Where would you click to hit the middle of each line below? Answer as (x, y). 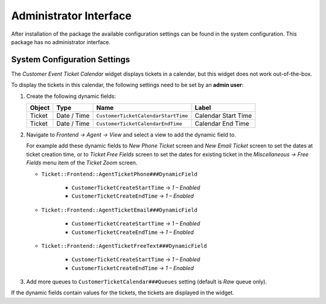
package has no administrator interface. (61, 42)
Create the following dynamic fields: (71, 96)
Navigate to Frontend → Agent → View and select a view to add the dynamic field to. (131, 135)
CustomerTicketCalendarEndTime (139, 124)
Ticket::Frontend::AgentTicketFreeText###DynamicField (124, 246)
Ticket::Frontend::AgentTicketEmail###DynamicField (120, 210)
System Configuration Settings (71, 60)
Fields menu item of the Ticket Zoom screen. (82, 163)
